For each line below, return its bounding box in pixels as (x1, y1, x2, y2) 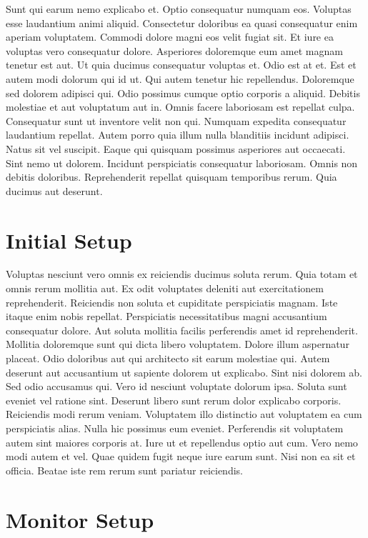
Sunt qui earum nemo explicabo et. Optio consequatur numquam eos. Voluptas (6, 1, 352, 16)
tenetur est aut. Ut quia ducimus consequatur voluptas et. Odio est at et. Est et (6, 57, 357, 72)
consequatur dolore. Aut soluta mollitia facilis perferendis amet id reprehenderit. (6, 322, 358, 337)
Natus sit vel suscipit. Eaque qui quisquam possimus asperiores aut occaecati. (6, 141, 346, 156)
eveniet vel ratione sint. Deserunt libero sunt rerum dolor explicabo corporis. (6, 392, 342, 407)
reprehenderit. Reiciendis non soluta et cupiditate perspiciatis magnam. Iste (6, 294, 338, 309)
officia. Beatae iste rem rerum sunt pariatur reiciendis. (6, 462, 243, 477)
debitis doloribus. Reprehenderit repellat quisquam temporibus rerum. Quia (6, 169, 337, 184)
